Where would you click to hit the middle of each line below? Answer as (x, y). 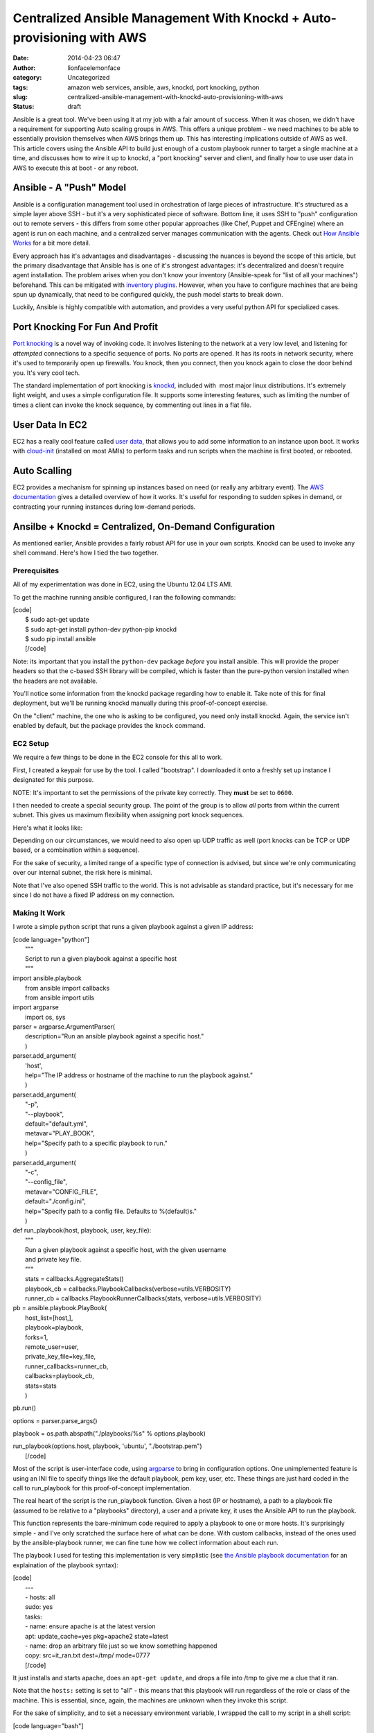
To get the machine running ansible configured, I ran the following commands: (124, 597)
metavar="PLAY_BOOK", (60, 1133)
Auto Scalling (43, 470)
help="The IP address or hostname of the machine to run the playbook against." (139, 1075)
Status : (24, 107)
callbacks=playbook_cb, (60, 1376)
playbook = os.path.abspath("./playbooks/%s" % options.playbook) (109, 1434)
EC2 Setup (31, 743)
